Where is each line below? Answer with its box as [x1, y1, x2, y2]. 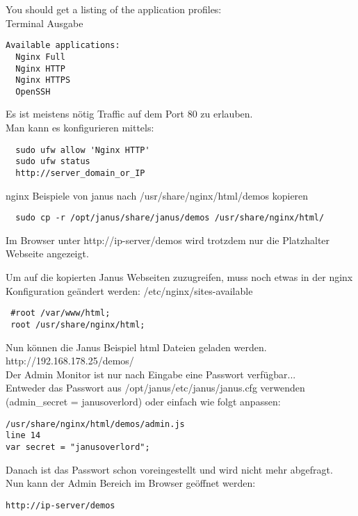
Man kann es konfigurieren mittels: [6, 120, 154, 135]
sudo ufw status [15, 156, 90, 167]
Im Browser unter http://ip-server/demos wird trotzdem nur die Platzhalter [6, 232, 330, 247]
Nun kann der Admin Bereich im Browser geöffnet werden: [6, 476, 256, 490]
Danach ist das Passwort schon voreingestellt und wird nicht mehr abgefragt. [6, 462, 333, 476]
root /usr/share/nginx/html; [10, 319, 145, 330]
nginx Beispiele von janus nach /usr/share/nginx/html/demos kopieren [6, 188, 309, 202]
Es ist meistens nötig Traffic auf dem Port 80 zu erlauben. [6, 106, 253, 121]
